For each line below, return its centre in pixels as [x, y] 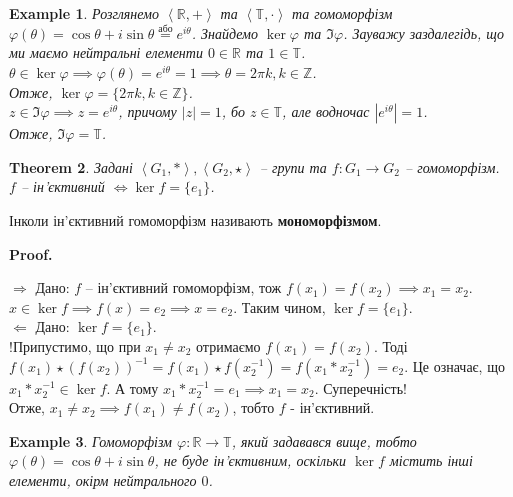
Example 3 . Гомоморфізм [91, 440]
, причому [147, 111]
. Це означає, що [454, 365]
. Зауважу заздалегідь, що [424, 32]
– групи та [293, 166]
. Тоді [390, 345]
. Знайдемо [224, 32]
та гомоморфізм [342, 13]
